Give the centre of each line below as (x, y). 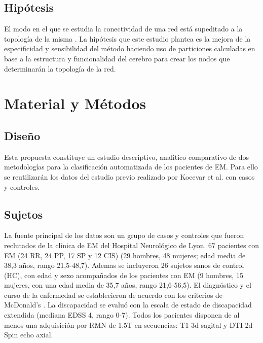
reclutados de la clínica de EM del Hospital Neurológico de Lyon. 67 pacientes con (132, 245)
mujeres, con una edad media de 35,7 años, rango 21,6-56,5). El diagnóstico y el (128, 285)
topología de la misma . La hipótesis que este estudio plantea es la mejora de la (127, 38)
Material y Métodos (75, 103)
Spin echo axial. (29, 335)
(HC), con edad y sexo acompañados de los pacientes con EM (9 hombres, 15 (124, 275)
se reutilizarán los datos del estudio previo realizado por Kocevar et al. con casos (129, 176)
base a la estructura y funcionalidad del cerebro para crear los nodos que (117, 58)
